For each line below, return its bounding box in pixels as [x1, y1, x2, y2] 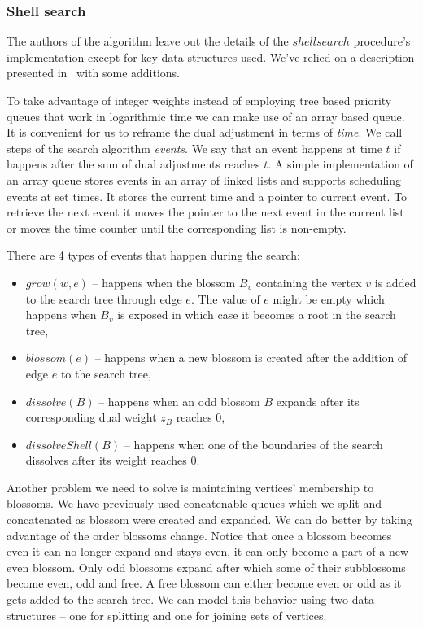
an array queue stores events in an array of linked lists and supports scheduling [7, 171, 402, 188]
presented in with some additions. [7, 64, 181, 81]
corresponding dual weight [25, 408, 157, 426]
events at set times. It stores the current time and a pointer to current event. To [7, 187, 408, 204]
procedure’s [353, 33, 411, 50]
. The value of [190, 290, 260, 307]
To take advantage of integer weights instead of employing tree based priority [7, 92, 392, 108]
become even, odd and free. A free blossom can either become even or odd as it [7, 574, 402, 592]
